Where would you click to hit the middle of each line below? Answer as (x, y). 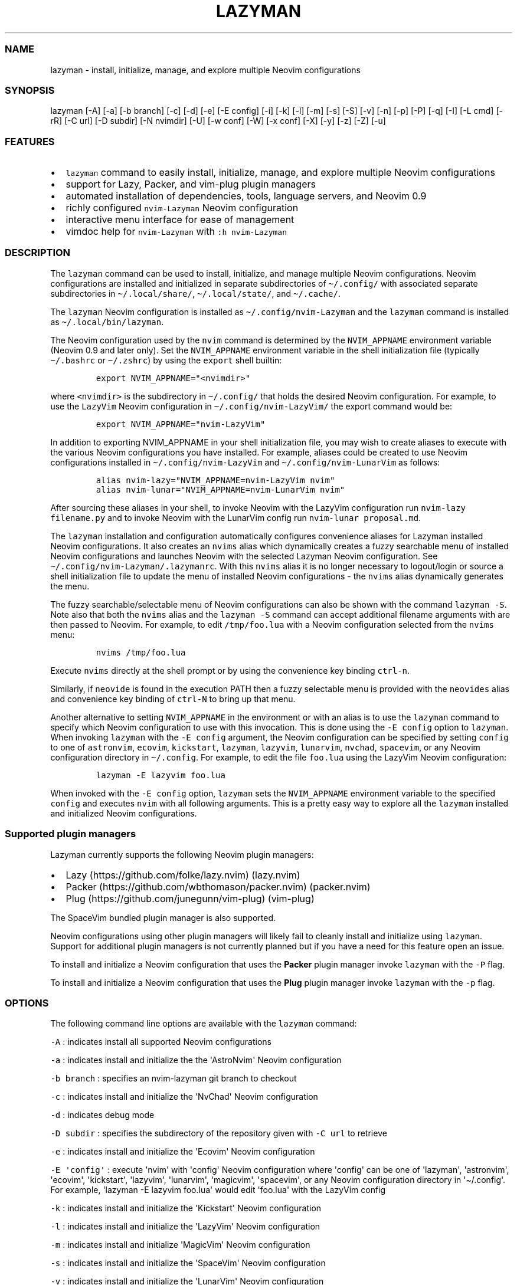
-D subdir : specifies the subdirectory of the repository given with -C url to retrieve (219, 1133)
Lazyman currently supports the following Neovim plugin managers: (182, 854)
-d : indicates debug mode (102, 1115)
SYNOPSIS (30, 90)
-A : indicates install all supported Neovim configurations (161, 1042)
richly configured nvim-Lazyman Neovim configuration (182, 208)
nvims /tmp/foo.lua (141, 652)
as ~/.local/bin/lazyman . (107, 322)
